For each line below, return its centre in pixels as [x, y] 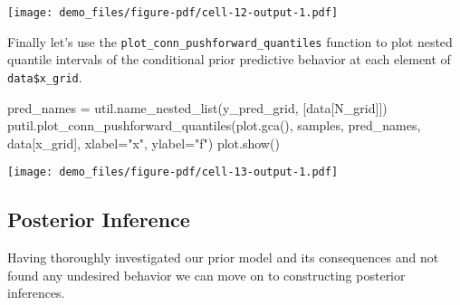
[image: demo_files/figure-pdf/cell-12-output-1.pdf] [173, 13]
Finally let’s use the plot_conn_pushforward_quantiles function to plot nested [230, 41]
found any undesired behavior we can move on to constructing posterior [206, 275]
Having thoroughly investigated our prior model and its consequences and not [223, 257]
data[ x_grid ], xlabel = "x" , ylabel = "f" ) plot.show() [144, 143]
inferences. [36, 293]
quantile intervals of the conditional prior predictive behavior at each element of [229, 59]
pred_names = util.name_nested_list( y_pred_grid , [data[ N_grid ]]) [197, 107]
